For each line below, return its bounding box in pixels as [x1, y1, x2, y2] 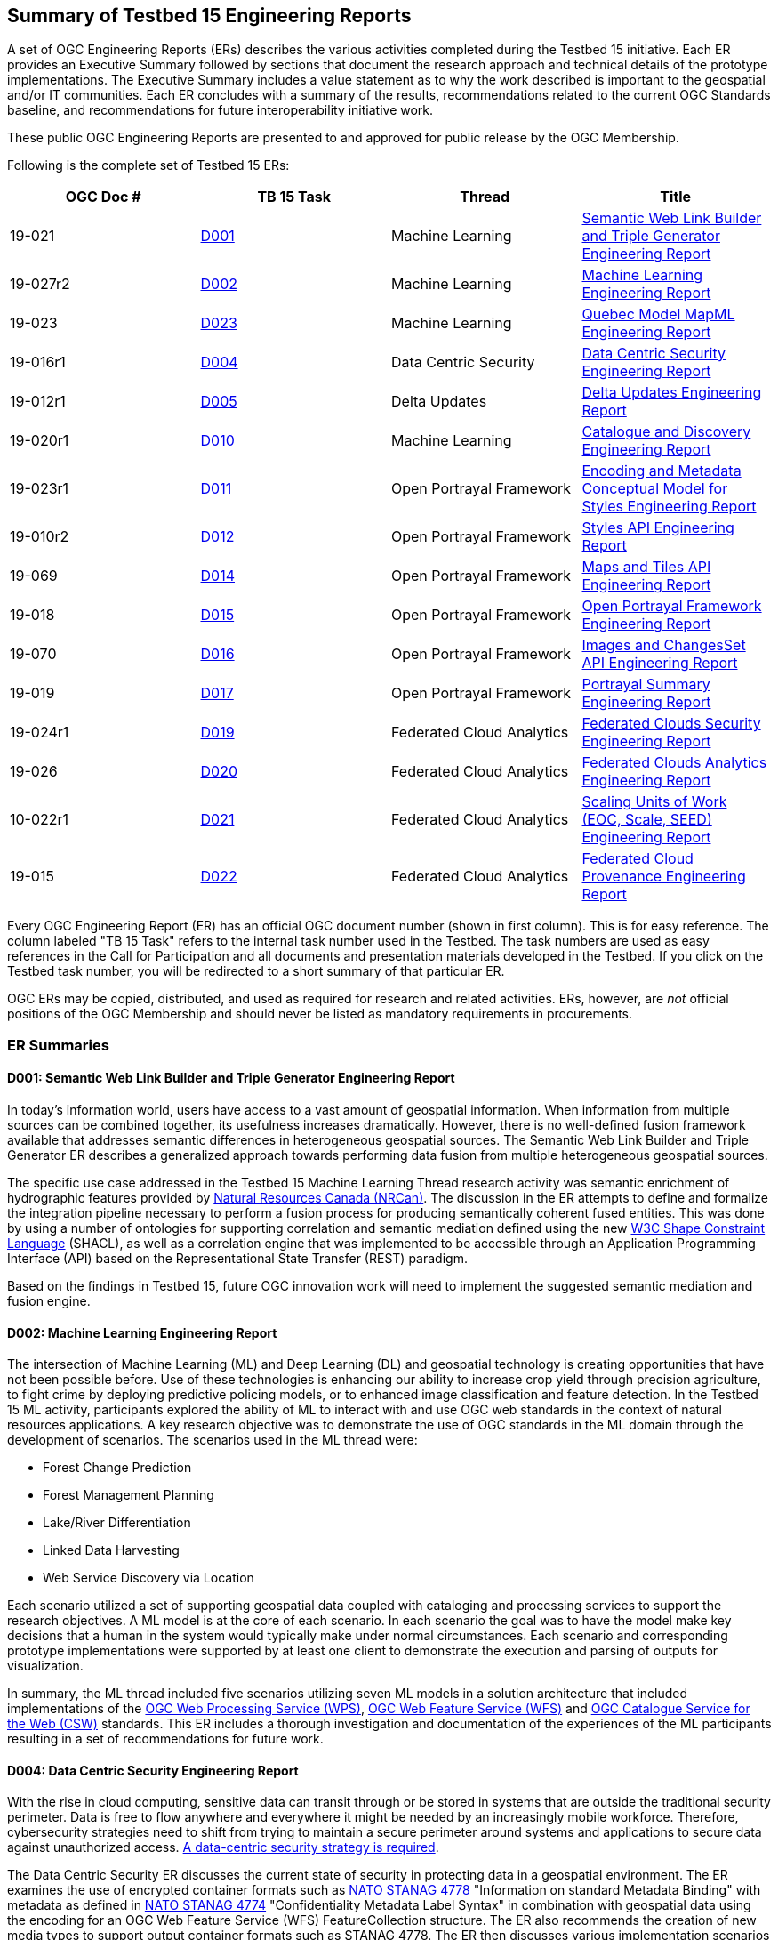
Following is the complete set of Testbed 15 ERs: [7, 157, 290, 173]
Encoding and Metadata [581, 462, 742, 480]
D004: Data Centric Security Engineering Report [7, 1762, 299, 1778]
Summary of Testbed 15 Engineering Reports [7, 4, 412, 27]
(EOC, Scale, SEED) [581, 810, 712, 829]
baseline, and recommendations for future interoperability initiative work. [7, 102, 434, 118]
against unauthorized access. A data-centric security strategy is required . [7, 1839, 439, 1855]
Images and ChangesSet [581, 636, 746, 655]
